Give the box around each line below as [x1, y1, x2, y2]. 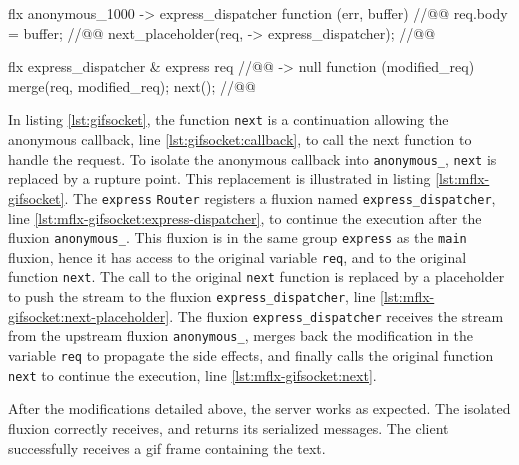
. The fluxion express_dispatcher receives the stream [169, 305, 504, 326]
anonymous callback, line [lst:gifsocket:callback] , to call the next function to [8, 129, 472, 150]
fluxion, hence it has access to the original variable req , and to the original [8, 246, 467, 267]
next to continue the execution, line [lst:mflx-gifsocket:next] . [8, 364, 377, 385]
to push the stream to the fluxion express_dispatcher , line [8, 286, 376, 307]
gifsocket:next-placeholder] [8, 305, 170, 326]
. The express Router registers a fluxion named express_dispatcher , [64, 187, 496, 208]
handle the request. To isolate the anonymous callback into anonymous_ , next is [8, 148, 497, 169]
